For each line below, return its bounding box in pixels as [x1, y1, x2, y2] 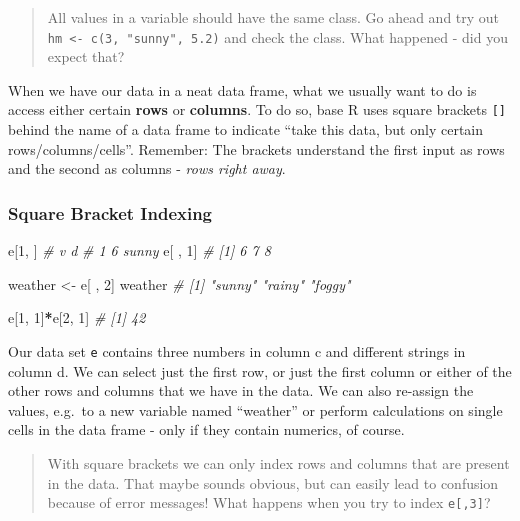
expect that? [47, 46, 125, 67]
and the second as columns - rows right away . [8, 158, 286, 179]
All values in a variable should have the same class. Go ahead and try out [47, 7, 500, 27]
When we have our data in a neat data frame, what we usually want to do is [8, 79, 477, 100]
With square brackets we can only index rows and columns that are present [47, 452, 510, 473]
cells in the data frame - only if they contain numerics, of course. [8, 419, 405, 440]
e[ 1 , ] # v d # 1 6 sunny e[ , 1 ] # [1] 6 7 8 [8, 240, 271, 261]
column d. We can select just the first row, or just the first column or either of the [8, 360, 512, 381]
